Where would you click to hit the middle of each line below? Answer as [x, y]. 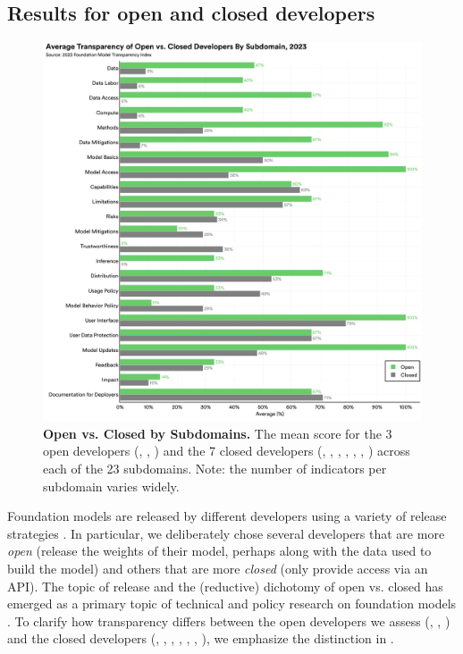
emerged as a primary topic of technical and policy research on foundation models [232, 604]
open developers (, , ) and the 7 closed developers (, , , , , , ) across [227, 451]
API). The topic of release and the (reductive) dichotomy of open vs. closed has [225, 586]
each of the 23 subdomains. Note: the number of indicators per [215, 468]
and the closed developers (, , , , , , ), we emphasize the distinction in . [201, 638]
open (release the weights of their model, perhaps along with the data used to [219, 551]
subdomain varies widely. [111, 486]
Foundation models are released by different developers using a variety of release [227, 516]
